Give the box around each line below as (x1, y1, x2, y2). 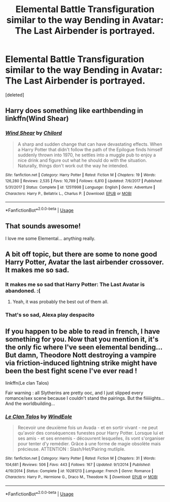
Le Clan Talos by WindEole (5, 413, 72, 421)
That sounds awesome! (5, 222, 81, 231)
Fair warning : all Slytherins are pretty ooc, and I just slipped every (5, 390, 143, 396)
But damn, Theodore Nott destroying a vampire (5, 351, 157, 359)
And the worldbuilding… (5, 401, 56, 407)
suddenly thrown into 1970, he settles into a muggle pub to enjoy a (17, 152, 156, 158)
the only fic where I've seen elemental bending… (5, 343, 163, 351)
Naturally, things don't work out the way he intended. (17, 162, 129, 169)
